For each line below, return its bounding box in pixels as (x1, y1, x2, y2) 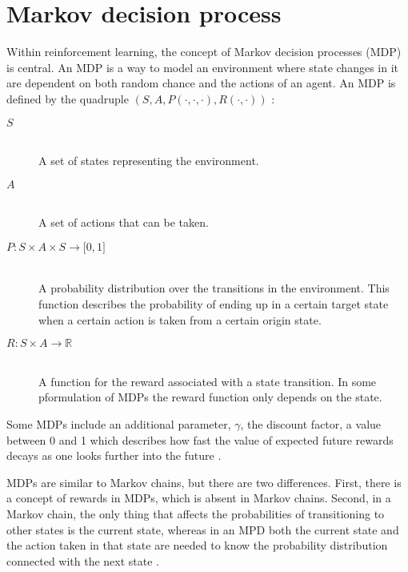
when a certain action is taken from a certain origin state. (38, 311, 322, 328)
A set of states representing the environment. (38, 152, 259, 169)
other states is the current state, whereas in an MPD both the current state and (6, 521, 399, 538)
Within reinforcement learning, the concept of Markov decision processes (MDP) (6, 43, 402, 60)
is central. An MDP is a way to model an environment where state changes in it (6, 58, 398, 75)
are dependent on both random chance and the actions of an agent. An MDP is (6, 75, 396, 91)
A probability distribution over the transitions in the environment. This (38, 280, 390, 296)
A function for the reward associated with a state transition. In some (38, 373, 377, 389)
